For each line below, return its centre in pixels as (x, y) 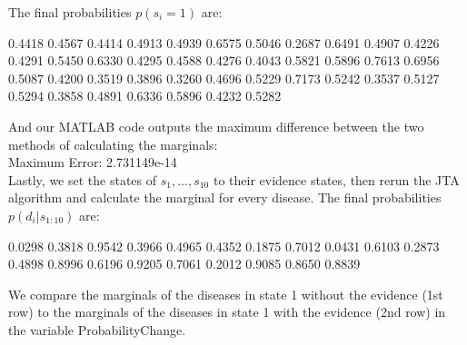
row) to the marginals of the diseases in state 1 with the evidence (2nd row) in (227, 312)
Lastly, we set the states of (83, 179)
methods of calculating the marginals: (113, 144)
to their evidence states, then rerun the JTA (336, 179)
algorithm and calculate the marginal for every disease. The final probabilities (225, 197)
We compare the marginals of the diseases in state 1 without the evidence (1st (226, 294)
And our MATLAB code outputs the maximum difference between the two (216, 126)
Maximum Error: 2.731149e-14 (93, 162)
